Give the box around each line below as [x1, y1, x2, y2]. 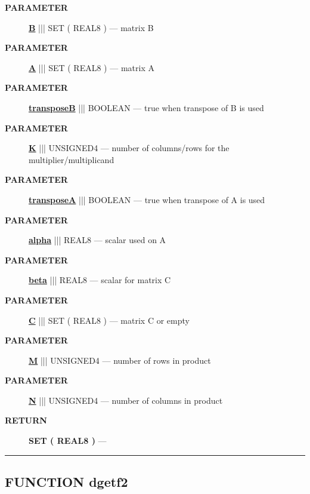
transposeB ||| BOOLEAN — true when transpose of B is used [29, 101, 264, 113]
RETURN [5, 414, 47, 427]
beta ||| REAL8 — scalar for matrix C [29, 274, 171, 286]
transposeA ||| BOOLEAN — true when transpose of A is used [29, 193, 265, 205]
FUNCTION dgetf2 [5, 472, 128, 491]
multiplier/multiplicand [29, 153, 114, 165]
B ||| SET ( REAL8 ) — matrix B [29, 21, 154, 33]
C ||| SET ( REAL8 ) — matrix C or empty [29, 314, 190, 326]
